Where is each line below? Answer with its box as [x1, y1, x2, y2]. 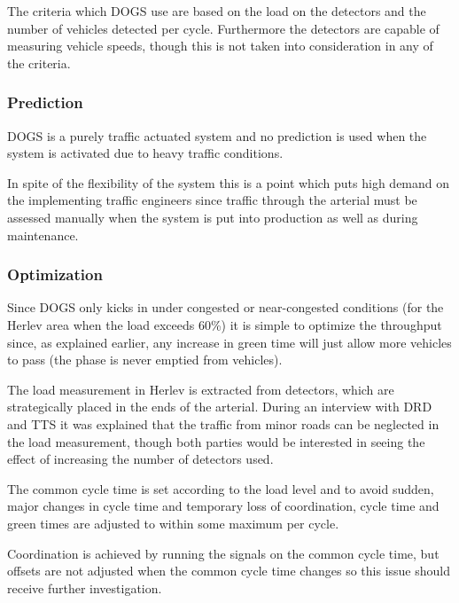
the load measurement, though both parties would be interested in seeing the [7, 432, 425, 450]
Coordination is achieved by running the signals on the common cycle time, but [7, 544, 440, 562]
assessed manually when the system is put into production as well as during [7, 208, 418, 226]
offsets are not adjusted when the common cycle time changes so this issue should [7, 561, 450, 580]
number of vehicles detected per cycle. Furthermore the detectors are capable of [7, 19, 440, 37]
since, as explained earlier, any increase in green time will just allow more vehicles [7, 333, 452, 351]
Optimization [7, 263, 103, 286]
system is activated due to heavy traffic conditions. [7, 144, 284, 162]
